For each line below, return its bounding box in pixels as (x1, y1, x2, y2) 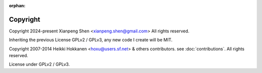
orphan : (9, 3, 26, 8)
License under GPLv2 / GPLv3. (9, 61, 70, 67)
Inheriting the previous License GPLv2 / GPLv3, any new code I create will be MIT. (9, 37, 173, 43)
